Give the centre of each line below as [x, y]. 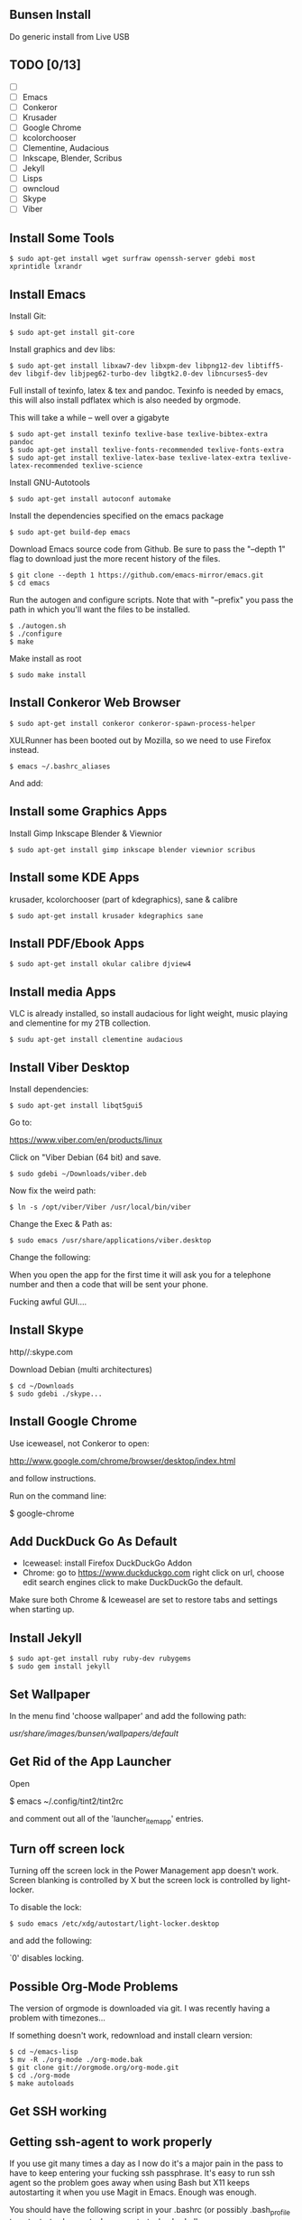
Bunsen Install [50, 15]
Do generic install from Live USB [70, 36]
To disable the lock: [46, 1908]
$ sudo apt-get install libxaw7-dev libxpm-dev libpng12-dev [127, 366]
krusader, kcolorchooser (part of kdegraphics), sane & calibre [124, 899]
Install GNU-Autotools [50, 483]
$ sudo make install [48, 675]
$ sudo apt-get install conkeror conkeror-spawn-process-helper [133, 723]
